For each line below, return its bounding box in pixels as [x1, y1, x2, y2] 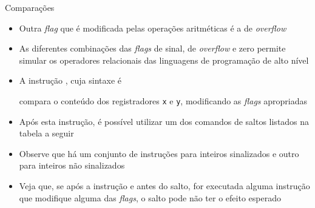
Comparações [5, 1, 55, 13]
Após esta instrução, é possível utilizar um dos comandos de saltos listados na [19, 115, 310, 127]
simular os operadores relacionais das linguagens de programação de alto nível [19, 53, 309, 66]
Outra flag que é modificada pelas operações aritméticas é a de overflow [19, 21, 286, 34]
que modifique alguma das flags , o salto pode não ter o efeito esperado [19, 191, 281, 204]
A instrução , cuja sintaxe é [19, 74, 121, 87]
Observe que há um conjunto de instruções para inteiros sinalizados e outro [19, 147, 299, 159]
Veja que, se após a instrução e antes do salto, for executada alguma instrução [19, 179, 310, 192]
